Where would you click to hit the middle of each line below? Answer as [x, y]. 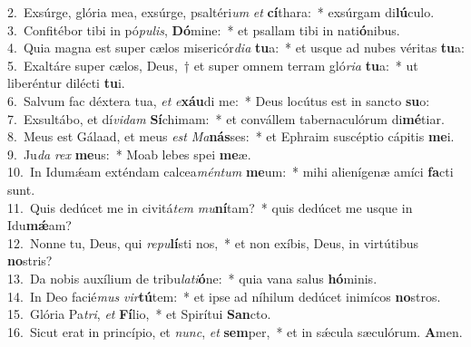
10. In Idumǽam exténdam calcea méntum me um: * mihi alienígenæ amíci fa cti [231, 172]
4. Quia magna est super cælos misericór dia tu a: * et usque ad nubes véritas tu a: [236, 48]
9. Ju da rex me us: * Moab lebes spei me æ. [129, 154]
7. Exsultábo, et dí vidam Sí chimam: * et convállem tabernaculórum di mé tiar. [226, 118]
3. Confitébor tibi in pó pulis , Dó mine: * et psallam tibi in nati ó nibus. [204, 29]
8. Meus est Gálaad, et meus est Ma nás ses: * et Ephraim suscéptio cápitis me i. [231, 136]
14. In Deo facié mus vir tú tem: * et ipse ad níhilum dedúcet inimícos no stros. [224, 296]
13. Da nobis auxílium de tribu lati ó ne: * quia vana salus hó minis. [192, 278]
